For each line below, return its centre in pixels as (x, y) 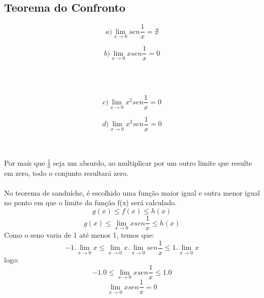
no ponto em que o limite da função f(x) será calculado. (91, 202)
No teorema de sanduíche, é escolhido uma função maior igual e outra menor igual (132, 192)
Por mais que (25, 162)
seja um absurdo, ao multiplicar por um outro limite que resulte (153, 162)
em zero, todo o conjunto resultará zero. (66, 173)
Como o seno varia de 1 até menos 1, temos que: (79, 235)
